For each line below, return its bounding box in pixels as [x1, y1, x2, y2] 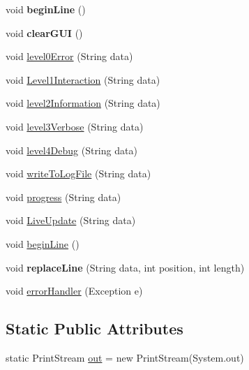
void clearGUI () [6, 25, 83, 40]
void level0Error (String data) [6, 49, 133, 64]
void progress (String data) [6, 189, 121, 204]
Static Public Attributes [6, 318, 183, 339]
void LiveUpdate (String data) [6, 213, 136, 228]
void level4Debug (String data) [6, 142, 137, 157]
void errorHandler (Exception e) [6, 283, 143, 298]
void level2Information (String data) [6, 96, 160, 110]
